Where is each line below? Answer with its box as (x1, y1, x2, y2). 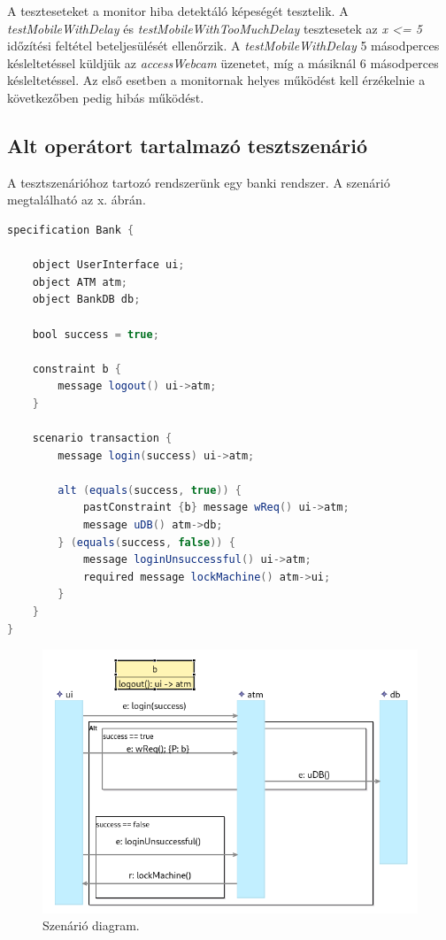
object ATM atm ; (32, 275, 128, 289)
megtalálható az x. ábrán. (7, 190, 146, 209)
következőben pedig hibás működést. (7, 88, 204, 106)
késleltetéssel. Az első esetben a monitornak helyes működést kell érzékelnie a (7, 71, 426, 89)
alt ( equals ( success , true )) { (58, 483, 242, 497)
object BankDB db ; (32, 293, 141, 306)
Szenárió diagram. (42, 916, 140, 935)
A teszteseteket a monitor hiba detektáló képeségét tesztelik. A (7, 2, 349, 19)
